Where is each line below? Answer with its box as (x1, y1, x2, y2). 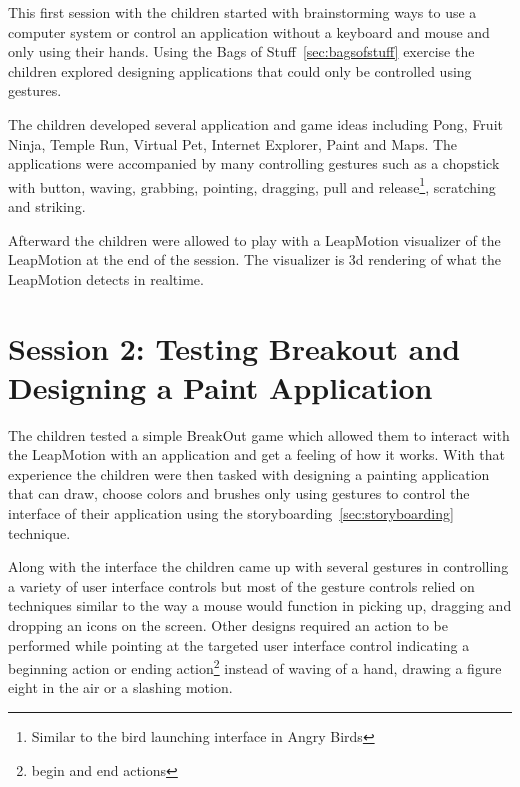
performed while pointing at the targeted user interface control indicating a (8, 634, 470, 655)
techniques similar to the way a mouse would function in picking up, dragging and (8, 595, 512, 616)
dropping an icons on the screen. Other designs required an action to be (8, 615, 448, 636)
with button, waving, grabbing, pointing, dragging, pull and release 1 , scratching (8, 173, 496, 197)
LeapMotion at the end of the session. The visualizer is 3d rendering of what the (8, 249, 502, 270)
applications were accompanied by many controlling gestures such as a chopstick (8, 153, 500, 174)
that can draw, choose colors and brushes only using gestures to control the (8, 483, 470, 504)
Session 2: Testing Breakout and (8, 327, 461, 368)
